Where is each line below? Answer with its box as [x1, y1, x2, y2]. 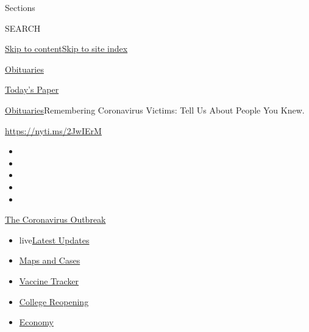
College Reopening [19, 295, 89, 308]
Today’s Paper [5, 83, 59, 96]
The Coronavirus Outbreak [5, 213, 106, 226]
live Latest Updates [19, 233, 90, 246]
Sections [5, 1, 35, 13]
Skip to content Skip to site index [5, 42, 128, 55]
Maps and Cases [19, 254, 80, 267]
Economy [19, 316, 54, 328]
